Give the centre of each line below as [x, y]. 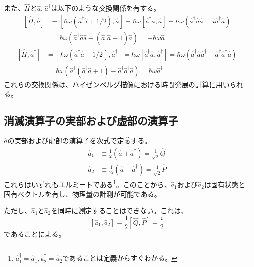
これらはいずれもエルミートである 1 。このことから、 [87, 183]
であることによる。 [35, 234]
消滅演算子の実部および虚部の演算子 [91, 120]
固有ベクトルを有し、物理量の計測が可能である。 [83, 194]
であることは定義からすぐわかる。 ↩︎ [120, 258]
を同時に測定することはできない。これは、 [119, 210]
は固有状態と [224, 184]
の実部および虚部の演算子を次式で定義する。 [79, 141]
